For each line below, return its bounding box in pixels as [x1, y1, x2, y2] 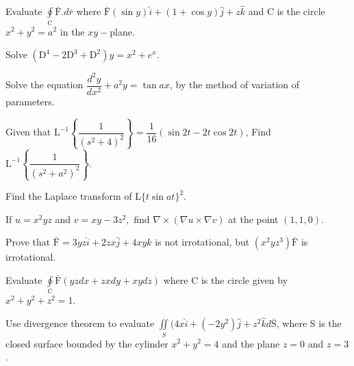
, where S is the [276, 316, 342, 330]
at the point [228, 211, 279, 226]
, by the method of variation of [169, 77, 300, 92]
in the [60, 24, 85, 38]
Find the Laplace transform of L [5, 189, 141, 203]
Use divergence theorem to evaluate [5, 316, 155, 330]
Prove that [5, 235, 51, 249]
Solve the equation [5, 77, 84, 92]
